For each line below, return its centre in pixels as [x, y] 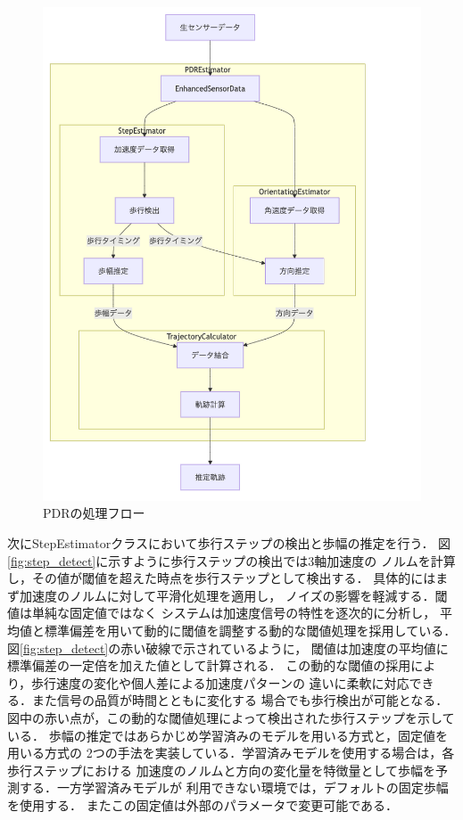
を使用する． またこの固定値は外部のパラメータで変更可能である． [203, 804]
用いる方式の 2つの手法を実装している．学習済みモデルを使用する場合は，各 [231, 753]
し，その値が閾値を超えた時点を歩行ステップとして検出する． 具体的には [222, 578]
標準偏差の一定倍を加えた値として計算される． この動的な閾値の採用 [209, 665]
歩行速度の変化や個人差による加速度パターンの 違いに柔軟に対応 [220, 682]
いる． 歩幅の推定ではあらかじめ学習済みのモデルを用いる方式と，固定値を [228, 735]
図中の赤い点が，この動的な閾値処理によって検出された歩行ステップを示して [231, 717]
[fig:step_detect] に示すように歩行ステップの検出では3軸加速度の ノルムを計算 [231, 560]
